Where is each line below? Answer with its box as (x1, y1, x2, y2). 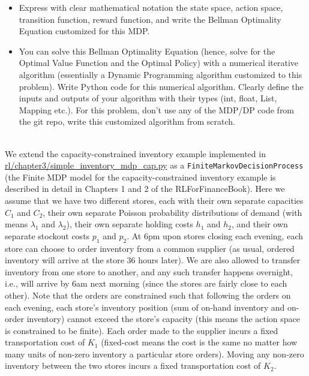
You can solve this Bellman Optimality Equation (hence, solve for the (19, 44, 275, 57)
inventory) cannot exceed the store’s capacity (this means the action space (26, 312, 301, 325)
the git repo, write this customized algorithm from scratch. (19, 115, 235, 128)
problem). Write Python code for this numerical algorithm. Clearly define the (19, 80, 304, 92)
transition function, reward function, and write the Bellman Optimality (19, 13, 281, 25)
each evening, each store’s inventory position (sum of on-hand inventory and (5, 300, 285, 313)
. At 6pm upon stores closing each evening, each (127, 229, 303, 242)
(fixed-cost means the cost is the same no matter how (101, 336, 298, 348)
